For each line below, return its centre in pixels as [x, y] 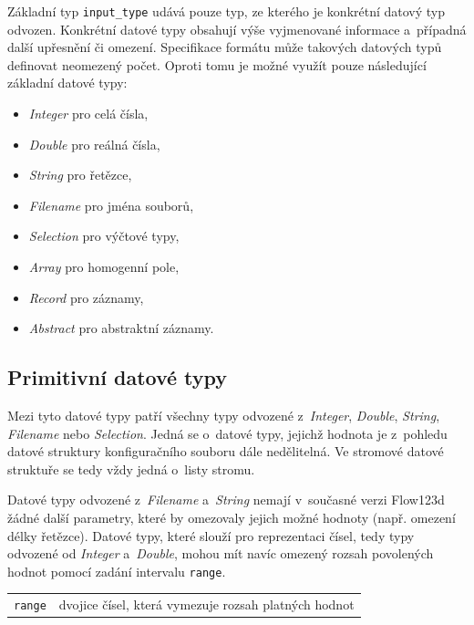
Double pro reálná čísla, [94, 144]
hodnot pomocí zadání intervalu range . [117, 571]
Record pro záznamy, [86, 297]
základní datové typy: [67, 83]
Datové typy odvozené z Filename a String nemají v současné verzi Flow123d [226, 500]
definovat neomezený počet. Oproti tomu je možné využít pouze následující [217, 64]
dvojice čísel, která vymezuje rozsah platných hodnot [206, 604]
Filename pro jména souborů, [111, 205]
